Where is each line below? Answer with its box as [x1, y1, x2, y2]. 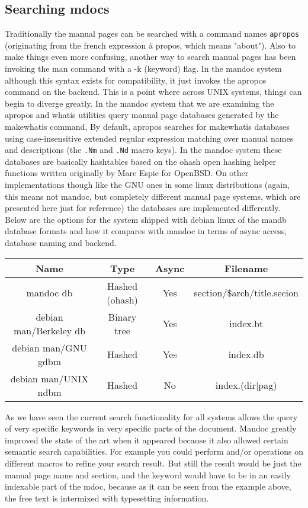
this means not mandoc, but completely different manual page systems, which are [5, 190, 301, 202]
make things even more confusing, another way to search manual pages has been [5, 50, 296, 63]
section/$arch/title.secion [194, 286, 299, 300]
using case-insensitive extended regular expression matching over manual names [5, 132, 294, 144]
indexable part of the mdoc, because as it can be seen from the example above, [5, 480, 291, 493]
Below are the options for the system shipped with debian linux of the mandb [5, 213, 287, 225]
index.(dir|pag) [215, 378, 277, 392]
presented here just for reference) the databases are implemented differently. [5, 202, 281, 214]
